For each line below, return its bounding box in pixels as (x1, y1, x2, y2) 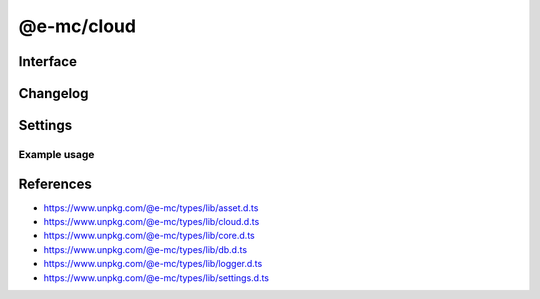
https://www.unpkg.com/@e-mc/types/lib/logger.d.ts (43, 258, 263, 270)
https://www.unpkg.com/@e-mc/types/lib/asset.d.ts (43, 201, 259, 214)
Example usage (18, 147, 95, 161)
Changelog (18, 85, 89, 102)
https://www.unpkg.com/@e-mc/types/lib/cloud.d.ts (43, 216, 260, 228)
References (18, 175, 92, 192)
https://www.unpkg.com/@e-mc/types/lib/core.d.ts (43, 230, 255, 242)
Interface (18, 53, 77, 70)
